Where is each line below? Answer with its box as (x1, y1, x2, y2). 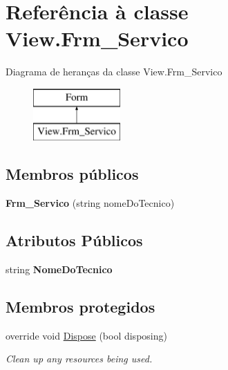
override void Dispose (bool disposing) (6, 328, 167, 342)
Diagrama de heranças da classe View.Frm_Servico (6, 64, 222, 79)
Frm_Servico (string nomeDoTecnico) (6, 196, 175, 210)
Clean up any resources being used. (6, 351, 153, 366)
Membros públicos (6, 163, 139, 185)
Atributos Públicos (6, 230, 143, 251)
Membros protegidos (6, 296, 155, 317)
